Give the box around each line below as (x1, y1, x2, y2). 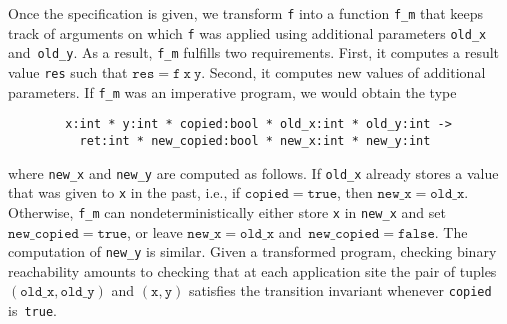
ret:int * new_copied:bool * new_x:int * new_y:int (79, 133, 431, 148)
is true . (8, 300, 57, 321)
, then (337, 182, 373, 203)
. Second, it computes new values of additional (201, 61, 486, 82)
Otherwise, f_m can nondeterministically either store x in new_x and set (8, 201, 446, 222)
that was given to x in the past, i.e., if (8, 182, 241, 203)
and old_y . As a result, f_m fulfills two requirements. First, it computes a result (8, 42, 500, 63)
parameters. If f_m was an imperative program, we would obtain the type (8, 81, 457, 102)
